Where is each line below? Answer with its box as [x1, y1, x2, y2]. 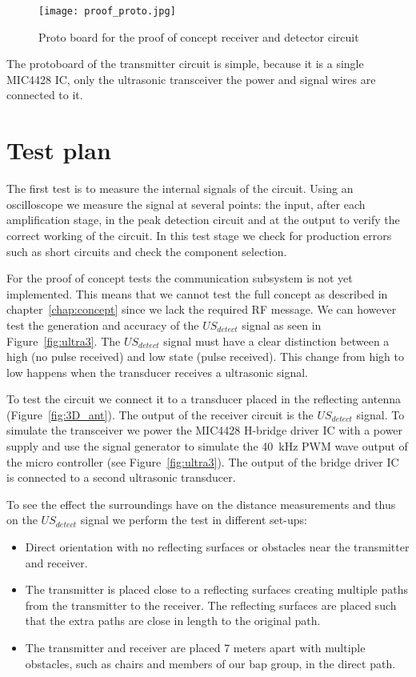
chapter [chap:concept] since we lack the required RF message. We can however [6, 301, 397, 318]
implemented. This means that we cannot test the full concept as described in [6, 285, 388, 302]
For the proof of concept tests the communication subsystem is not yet [6, 270, 353, 286]
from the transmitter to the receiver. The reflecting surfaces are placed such [25, 596, 397, 613]
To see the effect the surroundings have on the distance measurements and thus [6, 495, 396, 512]
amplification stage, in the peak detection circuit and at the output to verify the [6, 211, 400, 228]
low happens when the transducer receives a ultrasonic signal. [6, 363, 308, 380]
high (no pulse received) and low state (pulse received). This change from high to [6, 348, 405, 365]
